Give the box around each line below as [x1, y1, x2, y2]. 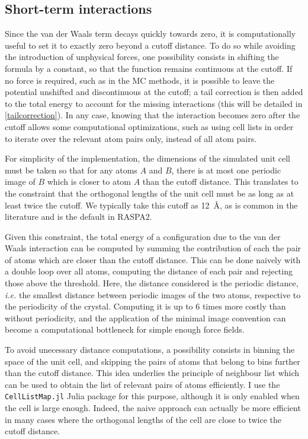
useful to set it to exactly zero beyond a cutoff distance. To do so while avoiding [5, 39, 296, 51]
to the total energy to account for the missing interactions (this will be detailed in [5, 97, 303, 109]
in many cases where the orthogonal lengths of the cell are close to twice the [5, 413, 282, 425]
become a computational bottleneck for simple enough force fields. [5, 323, 245, 336]
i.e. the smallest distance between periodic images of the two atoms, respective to [5, 288, 301, 301]
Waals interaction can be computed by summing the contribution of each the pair [5, 242, 301, 254]
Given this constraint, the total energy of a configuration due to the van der [5, 230, 281, 242]
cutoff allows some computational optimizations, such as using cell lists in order [5, 120, 294, 132]
